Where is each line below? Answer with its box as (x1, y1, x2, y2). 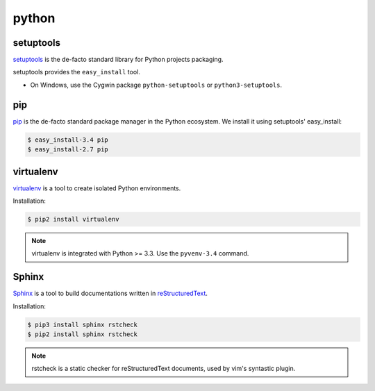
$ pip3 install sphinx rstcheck (27, 320, 138, 328)
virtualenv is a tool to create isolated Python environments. (12, 184, 181, 192)
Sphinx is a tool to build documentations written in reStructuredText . (12, 289, 208, 298)
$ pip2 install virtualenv (27, 215, 119, 223)
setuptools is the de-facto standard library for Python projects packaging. (12, 56, 224, 64)
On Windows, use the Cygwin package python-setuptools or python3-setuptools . (30, 81, 283, 89)
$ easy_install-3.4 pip (27, 135, 109, 144)
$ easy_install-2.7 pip (27, 146, 109, 153)
